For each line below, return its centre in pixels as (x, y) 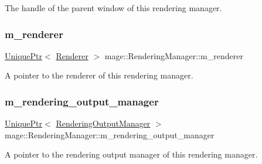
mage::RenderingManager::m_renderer (174, 55)
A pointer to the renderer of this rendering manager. (99, 75)
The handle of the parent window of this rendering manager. (113, 8)
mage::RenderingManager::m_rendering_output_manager (110, 134)
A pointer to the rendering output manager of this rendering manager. (131, 154)
